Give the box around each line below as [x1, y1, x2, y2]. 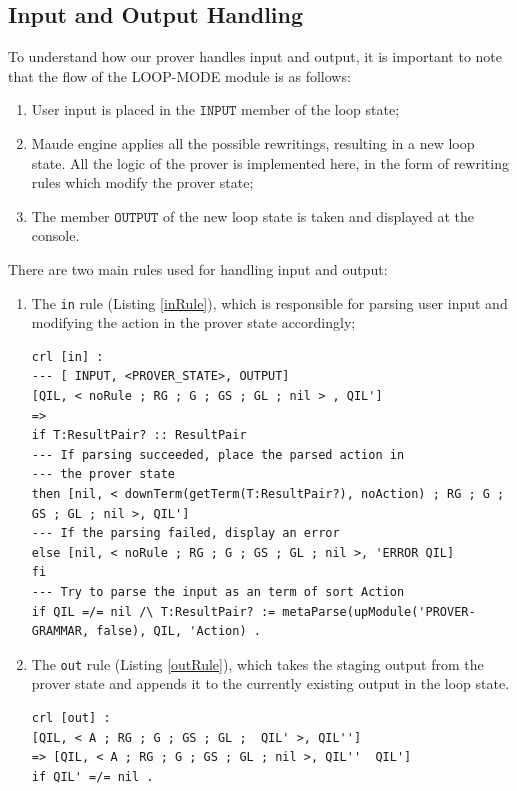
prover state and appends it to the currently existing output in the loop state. [31, 673, 510, 694]
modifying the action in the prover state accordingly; [31, 312, 356, 333]
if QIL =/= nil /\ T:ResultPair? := [31, 604, 276, 619]
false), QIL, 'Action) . [96, 624, 261, 639]
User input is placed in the [31, 99, 195, 120]
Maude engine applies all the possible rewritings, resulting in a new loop [31, 132, 475, 153]
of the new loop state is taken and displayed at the [163, 205, 475, 226]
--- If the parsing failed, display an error [31, 526, 340, 541]
